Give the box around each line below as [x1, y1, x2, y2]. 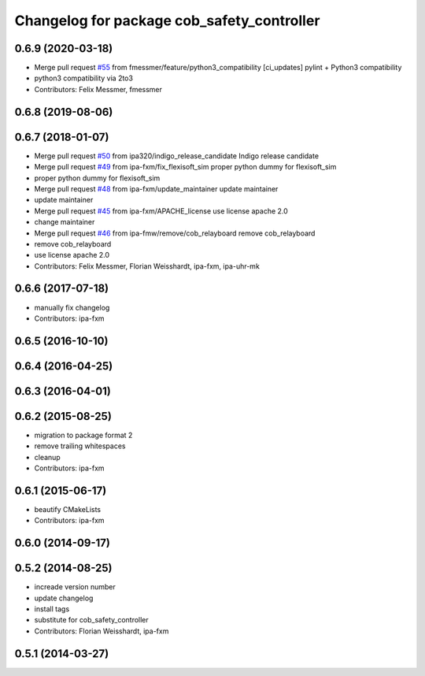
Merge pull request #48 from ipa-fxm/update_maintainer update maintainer [34, 184, 279, 193]
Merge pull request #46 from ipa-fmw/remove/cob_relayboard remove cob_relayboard [34, 228, 316, 238]
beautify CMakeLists [34, 505, 102, 514]
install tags [34, 604, 70, 614]
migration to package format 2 [34, 430, 133, 440]
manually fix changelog [34, 303, 110, 312]
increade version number [34, 582, 116, 592]
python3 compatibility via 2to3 [34, 73, 134, 83]
